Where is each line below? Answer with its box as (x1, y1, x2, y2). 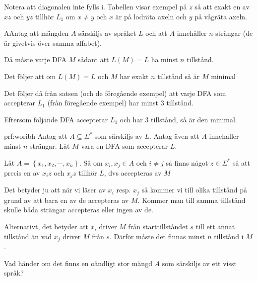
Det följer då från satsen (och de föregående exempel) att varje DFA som (4, 88, 226, 98)
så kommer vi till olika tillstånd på (141, 185, 248, 195)
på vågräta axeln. (194, 11, 247, 21)
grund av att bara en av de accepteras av (4, 194, 129, 205)
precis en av (4, 167, 40, 178)
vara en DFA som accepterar (81, 140, 168, 151)
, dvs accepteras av (104, 167, 162, 178)
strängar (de (215, 28, 253, 38)
